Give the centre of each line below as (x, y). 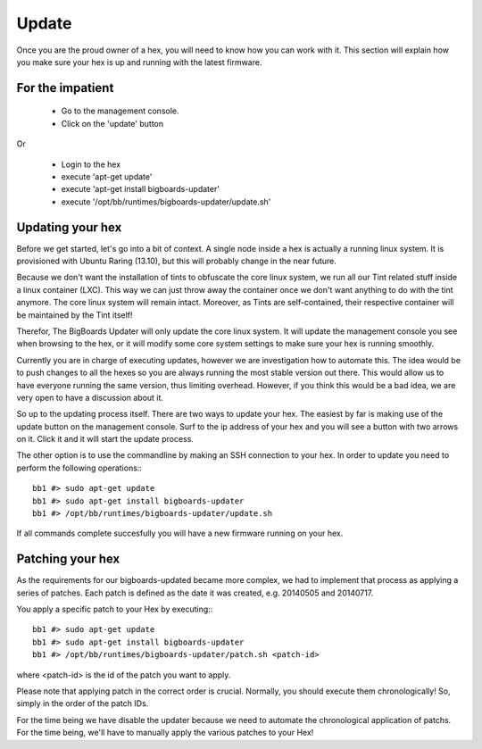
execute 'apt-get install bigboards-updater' (141, 189)
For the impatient (65, 88)
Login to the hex (91, 164)
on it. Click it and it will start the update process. (105, 439)
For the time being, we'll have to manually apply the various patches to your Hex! (165, 733)
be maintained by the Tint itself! (75, 315)
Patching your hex (68, 559)
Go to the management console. (120, 111)
